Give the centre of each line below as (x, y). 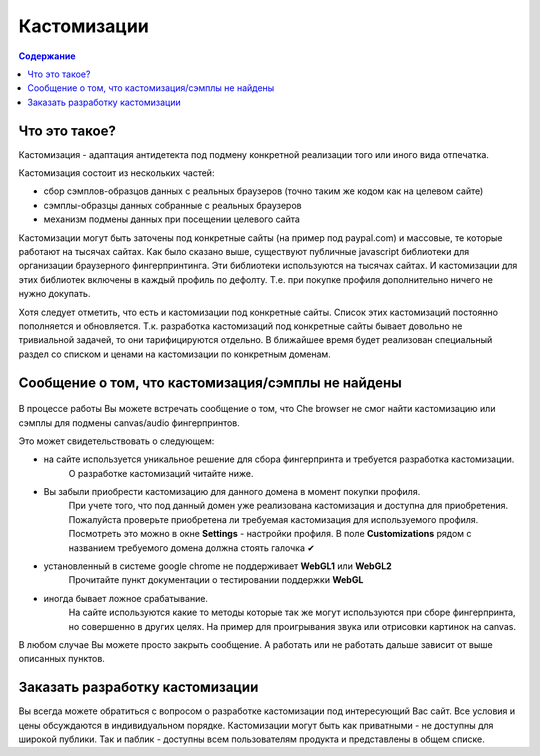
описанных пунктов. (61, 659)
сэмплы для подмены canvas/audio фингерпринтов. (129, 422)
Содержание (47, 56)
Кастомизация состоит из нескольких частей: (116, 173)
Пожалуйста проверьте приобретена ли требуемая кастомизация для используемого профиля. (273, 519)
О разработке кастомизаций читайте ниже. (161, 473)
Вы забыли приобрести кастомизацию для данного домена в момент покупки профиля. (232, 492)
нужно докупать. (54, 294)
